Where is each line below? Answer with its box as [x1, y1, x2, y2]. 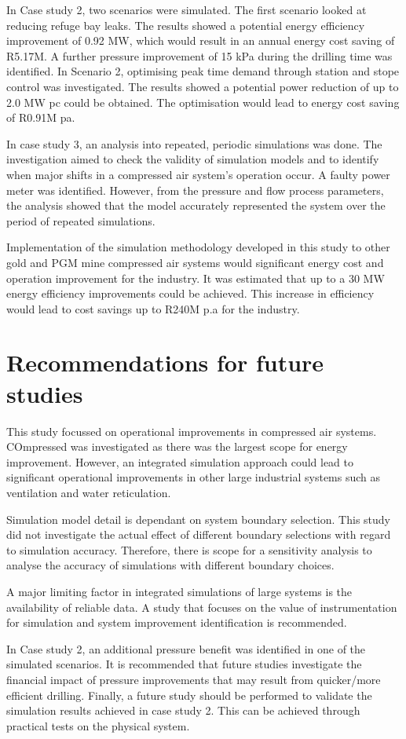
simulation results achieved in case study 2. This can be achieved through [6, 702, 360, 719]
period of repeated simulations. [6, 212, 155, 229]
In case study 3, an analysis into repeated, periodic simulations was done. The [6, 135, 382, 152]
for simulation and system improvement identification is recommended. [6, 614, 347, 631]
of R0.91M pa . [6, 109, 75, 126]
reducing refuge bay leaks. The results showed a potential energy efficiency [6, 16, 365, 33]
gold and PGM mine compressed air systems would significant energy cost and [6, 254, 384, 270]
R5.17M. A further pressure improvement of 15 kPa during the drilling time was [6, 47, 393, 64]
